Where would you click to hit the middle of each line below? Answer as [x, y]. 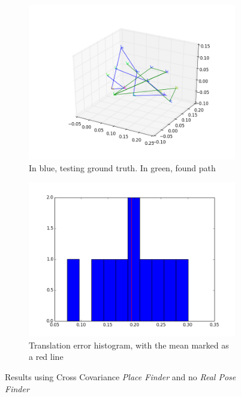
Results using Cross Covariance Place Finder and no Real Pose [120, 376]
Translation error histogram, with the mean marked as [129, 345]
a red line [46, 357]
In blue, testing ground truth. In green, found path [122, 167]
